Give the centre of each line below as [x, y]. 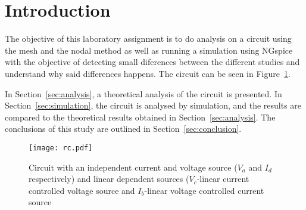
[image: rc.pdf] [61, 148]
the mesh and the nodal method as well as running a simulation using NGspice [149, 50]
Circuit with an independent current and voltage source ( [133, 167]
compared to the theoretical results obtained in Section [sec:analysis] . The [140, 117]
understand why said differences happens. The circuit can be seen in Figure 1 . [148, 73]
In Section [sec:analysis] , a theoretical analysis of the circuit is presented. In [143, 93]
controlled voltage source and [82, 190]
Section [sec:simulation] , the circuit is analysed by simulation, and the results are [153, 105]
